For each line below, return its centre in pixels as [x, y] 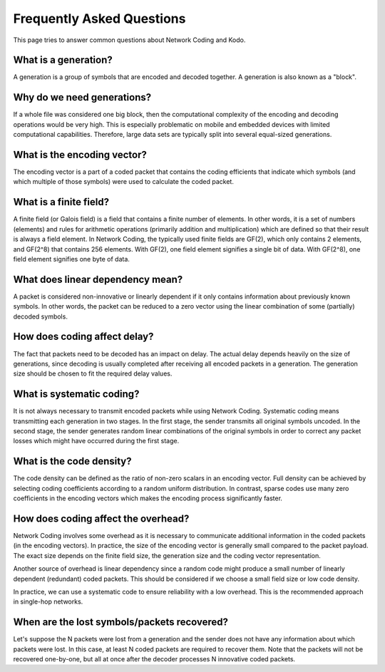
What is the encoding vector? [80, 154]
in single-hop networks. [48, 601]
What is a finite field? [61, 202]
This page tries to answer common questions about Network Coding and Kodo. [129, 40]
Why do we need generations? [82, 97]
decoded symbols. [40, 316]
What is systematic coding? [76, 394]
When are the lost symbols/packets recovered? [120, 622]
